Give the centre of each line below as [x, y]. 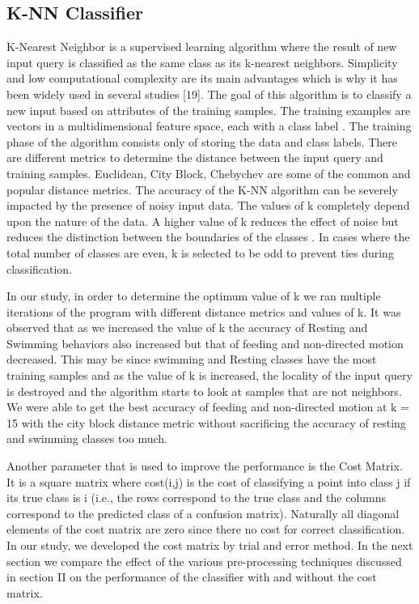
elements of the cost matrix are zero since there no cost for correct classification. [206, 529]
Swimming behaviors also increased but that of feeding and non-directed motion [205, 343]
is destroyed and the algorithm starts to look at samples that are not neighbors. [204, 391]
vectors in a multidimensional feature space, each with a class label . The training [209, 126]
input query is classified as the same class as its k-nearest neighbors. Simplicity [202, 62]
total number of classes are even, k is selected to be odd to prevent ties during [200, 252]
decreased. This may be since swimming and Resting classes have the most [192, 359]
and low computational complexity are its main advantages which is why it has [202, 78]
